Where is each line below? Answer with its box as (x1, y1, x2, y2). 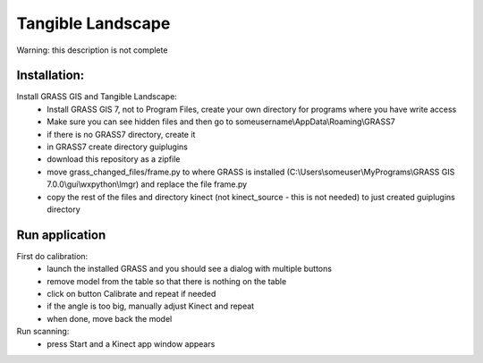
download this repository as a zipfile (47, 154, 181, 165)
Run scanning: (16, 326, 70, 337)
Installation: (16, 68, 85, 83)
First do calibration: (16, 250, 89, 261)
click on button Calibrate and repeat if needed (47, 289, 216, 300)
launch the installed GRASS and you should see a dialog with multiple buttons (47, 264, 333, 274)
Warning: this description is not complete (16, 45, 168, 55)
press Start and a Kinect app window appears (47, 338, 216, 349)
